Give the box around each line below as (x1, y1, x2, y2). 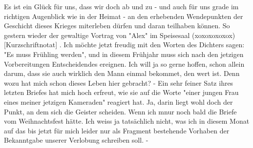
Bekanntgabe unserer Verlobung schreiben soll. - (4, 135, 148, 145)
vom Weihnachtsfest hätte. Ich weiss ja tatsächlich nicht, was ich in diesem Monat (4, 116, 250, 126)
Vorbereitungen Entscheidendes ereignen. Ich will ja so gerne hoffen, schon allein (4, 58, 245, 69)
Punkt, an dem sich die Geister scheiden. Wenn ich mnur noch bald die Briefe (4, 106, 237, 116)
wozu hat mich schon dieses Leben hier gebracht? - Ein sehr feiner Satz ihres (4, 77, 233, 88)
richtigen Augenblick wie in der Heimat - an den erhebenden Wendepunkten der (4, 11, 243, 21)
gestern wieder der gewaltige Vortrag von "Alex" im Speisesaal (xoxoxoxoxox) (4, 30, 235, 40)
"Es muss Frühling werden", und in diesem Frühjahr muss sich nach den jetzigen (4, 49, 244, 59)
